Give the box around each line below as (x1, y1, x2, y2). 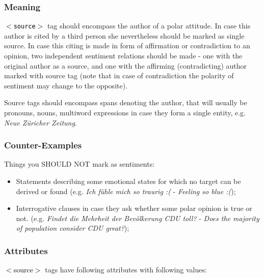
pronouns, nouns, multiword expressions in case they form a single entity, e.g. (4, 107, 246, 118)
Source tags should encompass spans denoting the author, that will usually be (4, 97, 247, 108)
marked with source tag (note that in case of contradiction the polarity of (4, 70, 234, 81)
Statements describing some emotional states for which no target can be (16, 176, 241, 187)
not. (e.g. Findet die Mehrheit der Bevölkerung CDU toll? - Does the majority (16, 212, 259, 223)
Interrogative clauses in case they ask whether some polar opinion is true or (16, 203, 252, 213)
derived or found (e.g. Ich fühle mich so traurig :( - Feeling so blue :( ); (16, 186, 236, 196)
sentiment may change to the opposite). (4, 80, 128, 90)
